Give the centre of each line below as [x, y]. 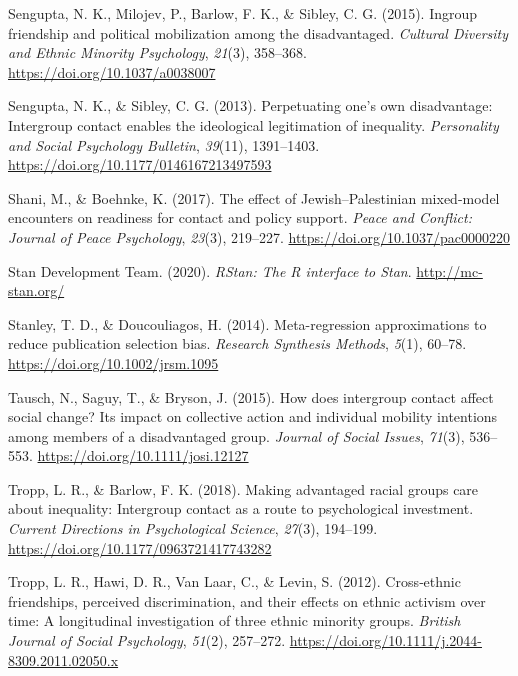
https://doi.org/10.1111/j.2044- [385, 640]
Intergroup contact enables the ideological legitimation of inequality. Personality [253, 124]
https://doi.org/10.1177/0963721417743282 [140, 547]
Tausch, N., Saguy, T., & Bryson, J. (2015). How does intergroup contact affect [251, 396]
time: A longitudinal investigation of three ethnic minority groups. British [234, 620]
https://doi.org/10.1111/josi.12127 [143, 455]
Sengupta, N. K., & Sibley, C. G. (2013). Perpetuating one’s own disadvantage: [250, 105]
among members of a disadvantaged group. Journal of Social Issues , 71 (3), [236, 435]
